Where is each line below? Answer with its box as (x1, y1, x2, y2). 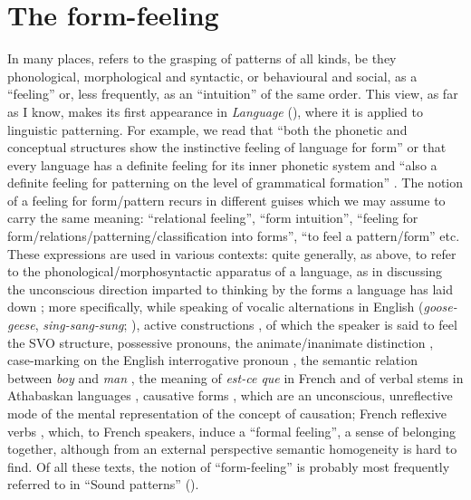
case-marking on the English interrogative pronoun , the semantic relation (7, 351, 418, 370)
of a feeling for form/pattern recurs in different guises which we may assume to (7, 190, 446, 209)
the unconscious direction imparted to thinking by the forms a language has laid (7, 279, 454, 298)
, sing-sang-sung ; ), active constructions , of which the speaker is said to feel (34, 315, 457, 334)
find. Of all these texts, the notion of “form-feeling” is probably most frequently (7, 457, 450, 476)
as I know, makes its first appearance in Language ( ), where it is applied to (7, 101, 423, 120)
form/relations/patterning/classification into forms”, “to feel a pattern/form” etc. (7, 226, 460, 245)
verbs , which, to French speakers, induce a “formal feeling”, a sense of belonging (7, 421, 457, 440)
